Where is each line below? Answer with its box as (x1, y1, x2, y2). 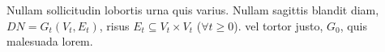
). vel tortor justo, (233, 17, 323, 34)
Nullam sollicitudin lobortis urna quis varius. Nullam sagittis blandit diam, (6, 2, 379, 18)
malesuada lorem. (6, 33, 93, 50)
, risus (99, 17, 130, 34)
